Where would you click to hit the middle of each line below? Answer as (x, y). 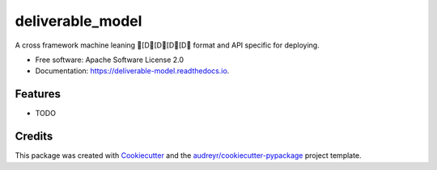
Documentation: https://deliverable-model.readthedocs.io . (132, 71)
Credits (34, 137)
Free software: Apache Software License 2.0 (110, 60)
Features (38, 94)
